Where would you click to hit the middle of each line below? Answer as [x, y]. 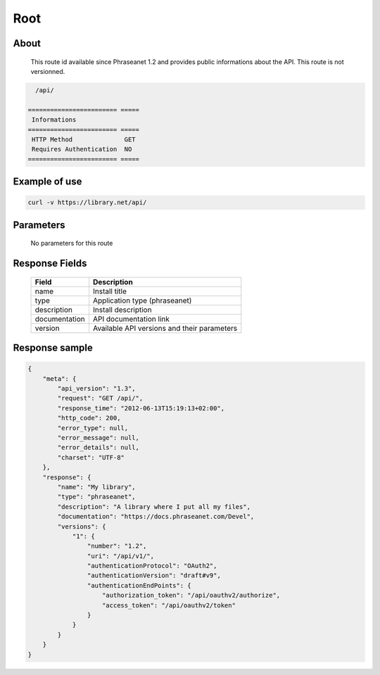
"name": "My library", [97, 487]
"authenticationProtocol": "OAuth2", [152, 566]
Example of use [47, 182]
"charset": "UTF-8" [91, 457]
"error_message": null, [99, 438]
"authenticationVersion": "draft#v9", [154, 576]
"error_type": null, [93, 428]
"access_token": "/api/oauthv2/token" [169, 605]
